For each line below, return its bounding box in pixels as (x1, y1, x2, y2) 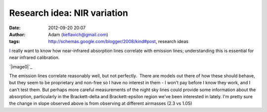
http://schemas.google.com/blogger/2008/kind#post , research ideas (48, 39, 189, 45)
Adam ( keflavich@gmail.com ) (48, 31, 108, 37)
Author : (9, 31, 26, 37)
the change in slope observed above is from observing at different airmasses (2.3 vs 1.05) (9, 101, 192, 107)
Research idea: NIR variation (9, 7, 129, 18)
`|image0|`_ (9, 63, 32, 69)
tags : (9, 39, 20, 45)
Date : (9, 25, 21, 31)
